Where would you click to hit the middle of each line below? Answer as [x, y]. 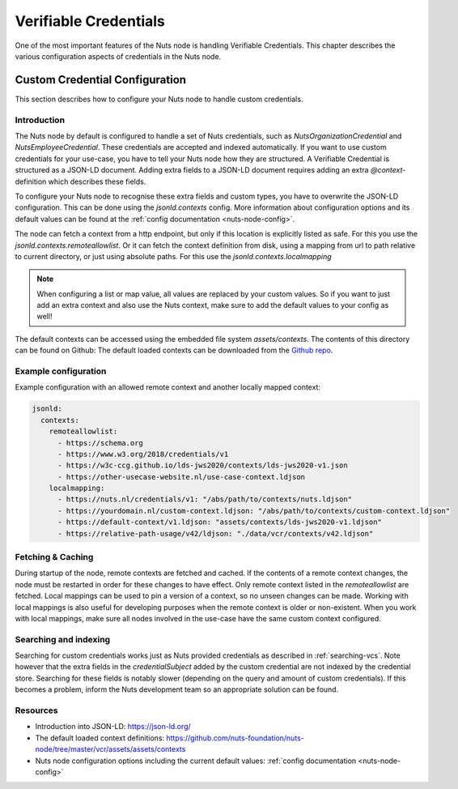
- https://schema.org [100, 443]
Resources [36, 710]
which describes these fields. [97, 181]
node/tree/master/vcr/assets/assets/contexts [110, 749]
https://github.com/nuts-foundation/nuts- [235, 738]
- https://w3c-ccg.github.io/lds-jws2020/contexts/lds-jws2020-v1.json [203, 465]
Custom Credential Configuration [100, 80]
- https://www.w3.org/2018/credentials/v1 [143, 454]
